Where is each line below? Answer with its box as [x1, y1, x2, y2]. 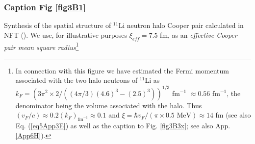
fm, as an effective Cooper [160, 29, 237, 40]
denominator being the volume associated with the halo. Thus [15, 100, 202, 110]
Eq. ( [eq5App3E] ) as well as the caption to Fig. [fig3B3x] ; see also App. [15, 120, 230, 130]
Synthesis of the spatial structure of [4, 20, 111, 30]
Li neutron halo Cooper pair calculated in [118, 20, 244, 30]
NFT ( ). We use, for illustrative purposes [4, 29, 127, 40]
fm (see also [215, 110, 251, 120]
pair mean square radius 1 [4, 40, 79, 52]
